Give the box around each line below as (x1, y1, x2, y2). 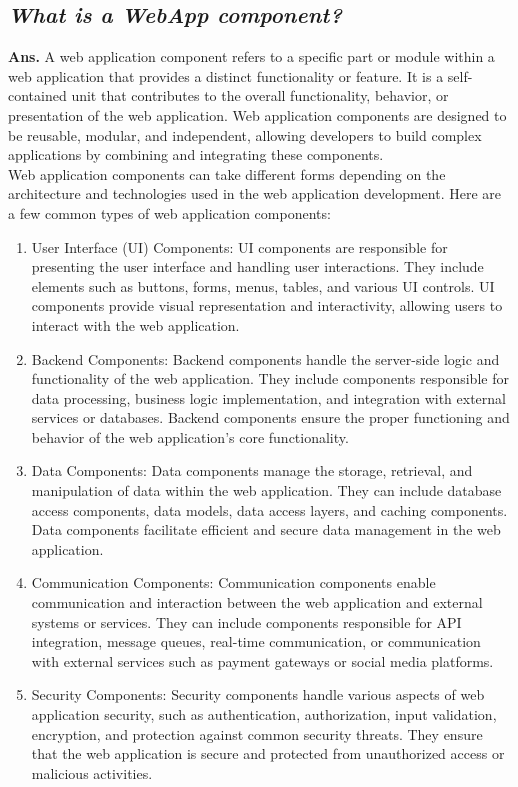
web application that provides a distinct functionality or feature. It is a (8, 65, 444, 86)
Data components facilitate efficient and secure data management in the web (31, 519, 501, 540)
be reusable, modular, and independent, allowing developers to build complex (8, 124, 482, 145)
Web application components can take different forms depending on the (8, 163, 446, 184)
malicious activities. (31, 762, 153, 783)
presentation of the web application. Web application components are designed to (8, 104, 507, 125)
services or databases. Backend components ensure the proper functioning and (31, 407, 510, 428)
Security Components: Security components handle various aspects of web (31, 684, 485, 705)
